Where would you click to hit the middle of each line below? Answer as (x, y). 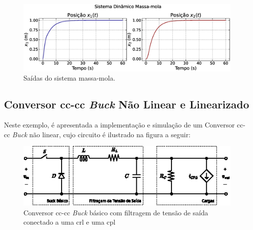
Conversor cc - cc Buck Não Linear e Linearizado (126, 104)
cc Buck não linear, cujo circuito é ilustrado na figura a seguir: (97, 134)
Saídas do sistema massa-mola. (69, 78)
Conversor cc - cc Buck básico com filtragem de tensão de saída (116, 212)
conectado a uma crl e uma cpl (70, 222)
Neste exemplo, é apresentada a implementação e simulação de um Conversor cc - (125, 125)
